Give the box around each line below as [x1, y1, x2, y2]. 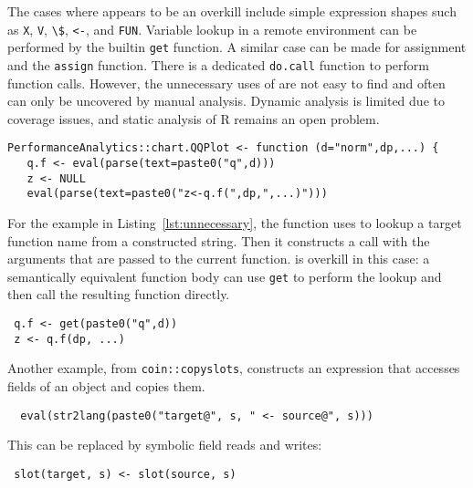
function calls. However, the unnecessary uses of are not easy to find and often [7, 73, 446, 92]
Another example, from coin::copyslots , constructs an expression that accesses [7, 358, 460, 378]
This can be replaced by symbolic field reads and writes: [7, 435, 322, 454]
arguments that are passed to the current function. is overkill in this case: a [7, 249, 430, 268]
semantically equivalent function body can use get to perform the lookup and [7, 266, 442, 286]
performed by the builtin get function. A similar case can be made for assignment [7, 37, 467, 57]
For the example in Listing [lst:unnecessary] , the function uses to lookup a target [7, 213, 462, 232]
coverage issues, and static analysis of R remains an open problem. [7, 109, 380, 128]
